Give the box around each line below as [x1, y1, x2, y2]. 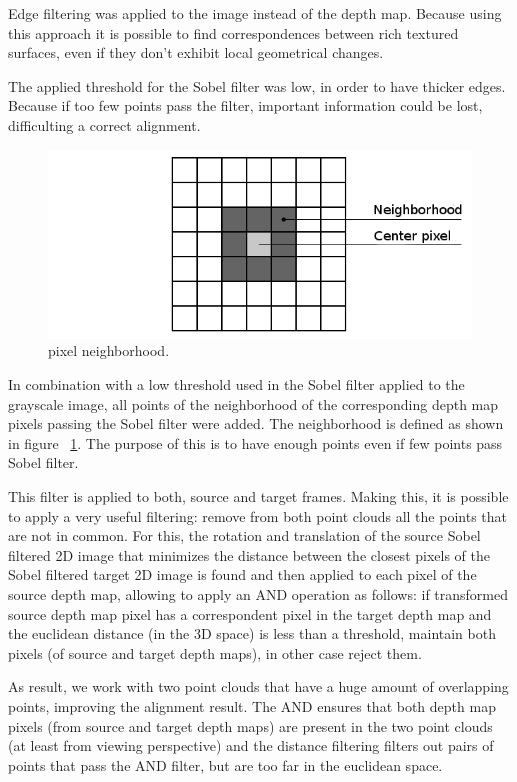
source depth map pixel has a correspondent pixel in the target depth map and [8, 603, 492, 624]
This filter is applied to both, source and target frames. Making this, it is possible [8, 485, 509, 506]
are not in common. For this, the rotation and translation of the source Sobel [8, 525, 481, 546]
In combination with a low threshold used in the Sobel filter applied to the [8, 374, 465, 395]
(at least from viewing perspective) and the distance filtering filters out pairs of [8, 735, 494, 756]
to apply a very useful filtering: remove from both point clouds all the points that [8, 505, 507, 526]
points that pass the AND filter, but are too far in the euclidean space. [8, 754, 443, 775]
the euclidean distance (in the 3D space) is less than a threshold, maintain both [8, 623, 496, 644]
